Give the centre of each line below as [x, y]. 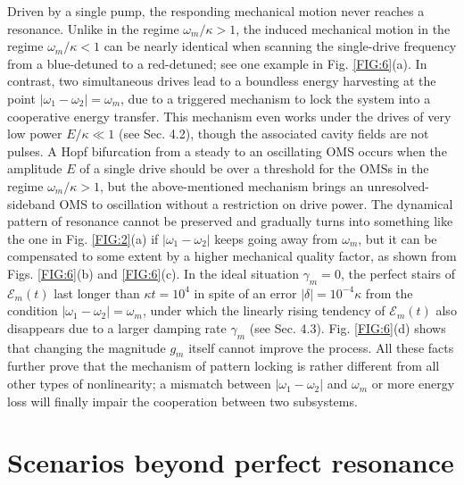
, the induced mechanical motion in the [343, 28]
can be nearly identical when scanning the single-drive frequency [280, 46]
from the [389, 293]
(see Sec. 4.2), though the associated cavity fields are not [273, 134]
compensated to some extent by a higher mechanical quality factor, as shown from [232, 256]
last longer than [97, 293]
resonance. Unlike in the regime [93, 28]
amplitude [35, 168]
